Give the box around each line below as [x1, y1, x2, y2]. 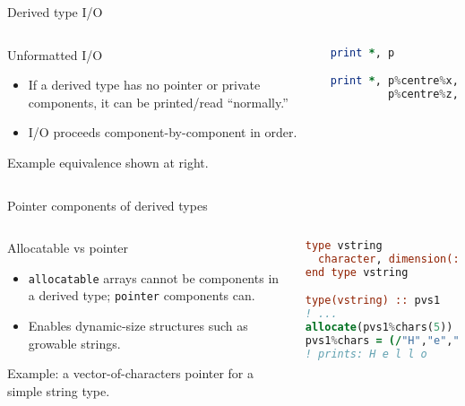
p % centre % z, [388, 88, 459, 100]
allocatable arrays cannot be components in [28, 268, 280, 287]
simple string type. [7, 381, 110, 400]
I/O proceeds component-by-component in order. [28, 123, 297, 142]
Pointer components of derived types [7, 195, 208, 214]
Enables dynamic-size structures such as [28, 316, 248, 335]
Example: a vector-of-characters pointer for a [7, 364, 254, 383]
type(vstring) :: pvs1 [305, 294, 441, 307]
